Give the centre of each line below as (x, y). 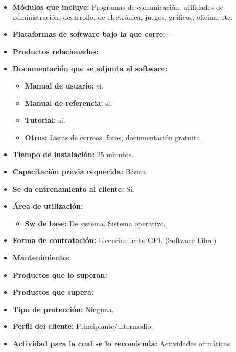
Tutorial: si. (45, 120)
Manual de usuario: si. (64, 85)
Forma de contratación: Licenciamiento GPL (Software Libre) (114, 240)
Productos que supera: (53, 292)
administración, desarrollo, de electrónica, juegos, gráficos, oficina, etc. (123, 17)
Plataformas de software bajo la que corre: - (91, 34)
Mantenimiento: (41, 257)
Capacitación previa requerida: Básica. (80, 171)
